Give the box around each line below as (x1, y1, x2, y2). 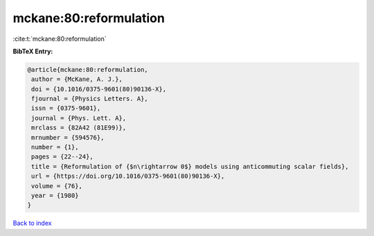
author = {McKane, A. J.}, (31, 75, 123, 83)
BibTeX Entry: (12, 47, 53, 55)
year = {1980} (31, 192, 79, 199)
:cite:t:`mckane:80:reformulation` (12, 35, 107, 43)
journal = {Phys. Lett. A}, (31, 114, 127, 122)
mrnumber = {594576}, (31, 134, 105, 141)
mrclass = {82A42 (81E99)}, (31, 124, 127, 131)
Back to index (12, 219, 52, 228)
